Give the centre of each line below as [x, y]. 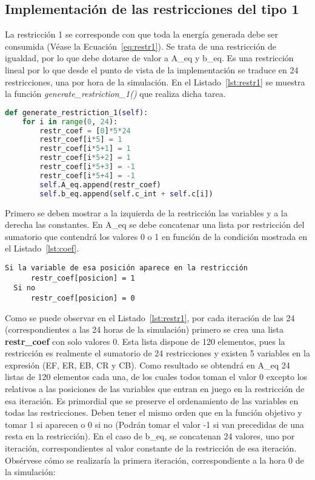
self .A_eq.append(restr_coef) [100, 185]
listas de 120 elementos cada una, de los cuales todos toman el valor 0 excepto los [156, 377]
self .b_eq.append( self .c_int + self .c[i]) [126, 194]
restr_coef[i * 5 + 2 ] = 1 [85, 158]
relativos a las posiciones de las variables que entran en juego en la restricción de [155, 389]
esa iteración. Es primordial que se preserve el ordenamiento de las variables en [152, 400]
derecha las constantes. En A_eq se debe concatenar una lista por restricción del [155, 225]
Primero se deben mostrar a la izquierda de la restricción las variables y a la [146, 212]
